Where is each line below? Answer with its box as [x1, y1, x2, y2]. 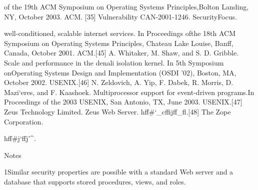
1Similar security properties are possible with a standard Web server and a [4, 166, 233, 177]
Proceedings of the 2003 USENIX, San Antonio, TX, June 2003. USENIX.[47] [4, 96, 242, 107]
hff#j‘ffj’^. [4, 133, 36, 143]
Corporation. [4, 116, 43, 126]
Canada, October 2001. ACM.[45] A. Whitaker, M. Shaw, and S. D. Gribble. [4, 47, 239, 58]
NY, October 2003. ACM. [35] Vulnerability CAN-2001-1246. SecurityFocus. [4, 11, 237, 21]
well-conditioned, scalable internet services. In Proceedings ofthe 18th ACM [4, 28, 235, 38]
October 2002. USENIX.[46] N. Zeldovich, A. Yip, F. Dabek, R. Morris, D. [4, 77, 233, 87]
